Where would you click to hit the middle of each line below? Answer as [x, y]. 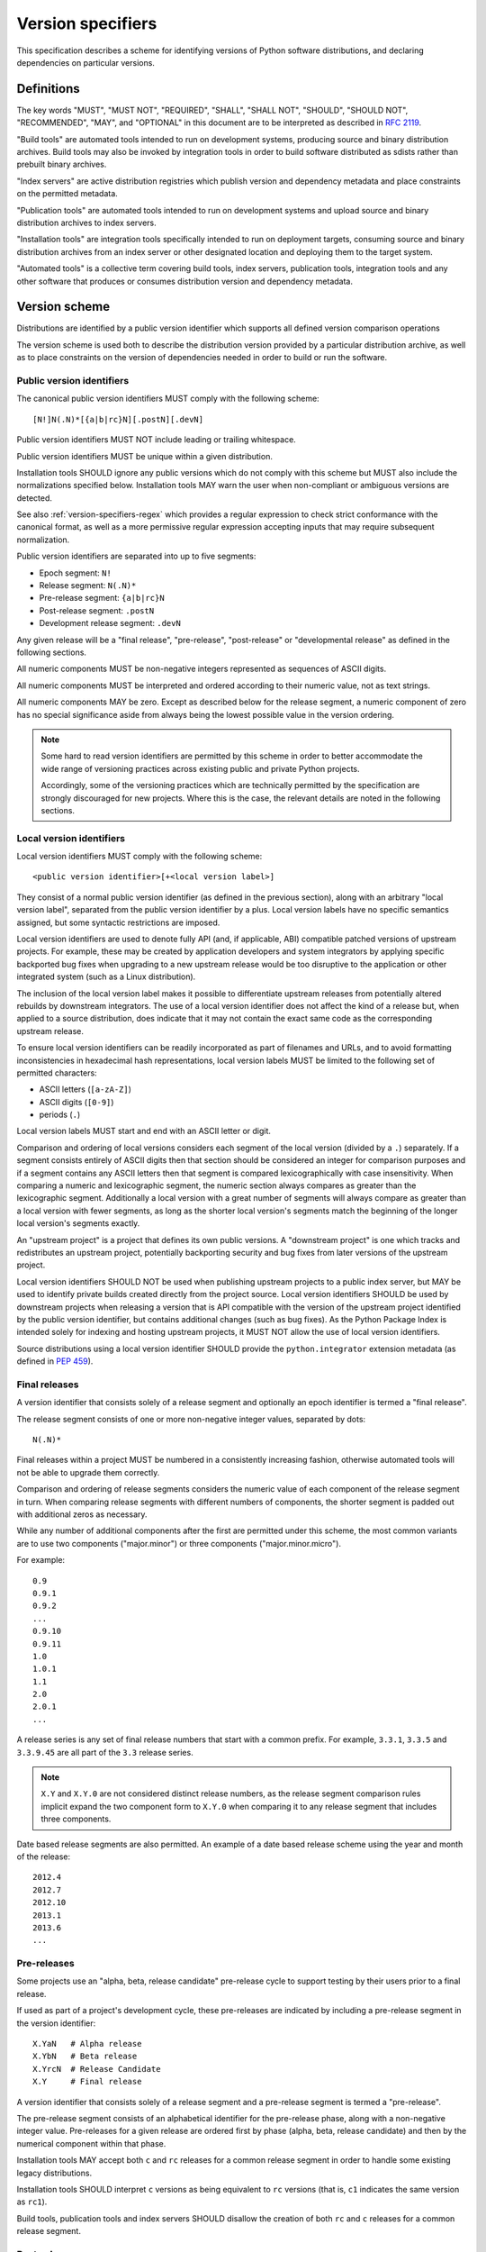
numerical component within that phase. [91, 2143]
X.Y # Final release [87, 2082]
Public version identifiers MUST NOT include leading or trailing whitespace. [156, 440]
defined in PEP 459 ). [55, 1361]
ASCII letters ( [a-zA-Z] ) [85, 1089]
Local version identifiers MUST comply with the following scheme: [139, 857]
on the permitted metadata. [67, 194]
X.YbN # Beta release [85, 2057]
